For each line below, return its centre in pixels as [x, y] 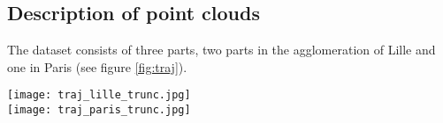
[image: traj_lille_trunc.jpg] [99, 95]
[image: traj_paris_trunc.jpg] [99, 110]
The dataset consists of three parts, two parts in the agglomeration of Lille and [221, 50]
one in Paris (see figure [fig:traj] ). [97, 66]
